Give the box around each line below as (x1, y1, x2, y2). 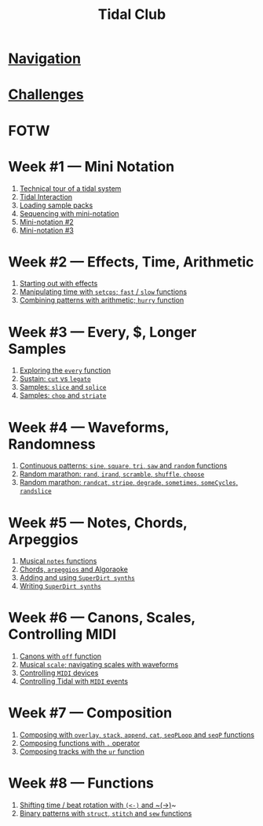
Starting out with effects (19, 279, 98, 288)
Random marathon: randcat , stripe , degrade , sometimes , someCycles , (19, 478, 239, 487)
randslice (19, 487, 53, 496)
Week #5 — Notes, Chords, (8, 513, 188, 531)
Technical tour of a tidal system (19, 183, 122, 193)
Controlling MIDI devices (19, 668, 99, 677)
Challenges (8, 86, 84, 104)
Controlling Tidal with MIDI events (19, 677, 128, 686)
